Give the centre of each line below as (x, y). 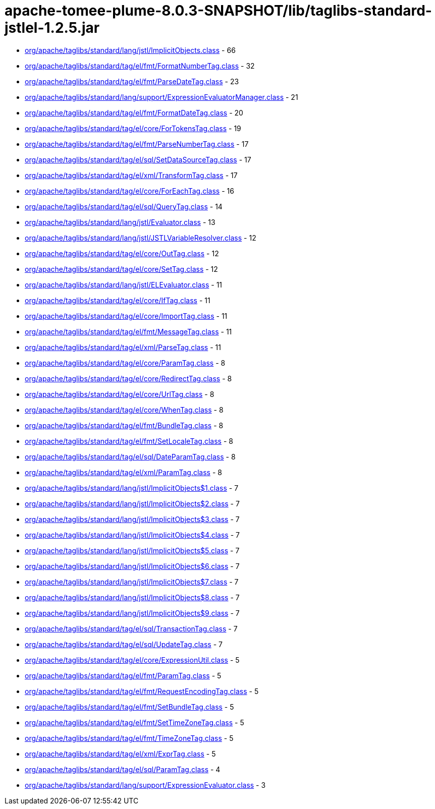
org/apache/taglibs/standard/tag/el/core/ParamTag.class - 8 (125, 363)
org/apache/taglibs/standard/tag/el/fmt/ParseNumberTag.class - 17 (137, 144)
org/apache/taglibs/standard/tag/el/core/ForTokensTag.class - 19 (133, 128)
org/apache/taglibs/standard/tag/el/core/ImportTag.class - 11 (126, 316)
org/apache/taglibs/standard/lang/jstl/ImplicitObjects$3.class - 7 (132, 519)
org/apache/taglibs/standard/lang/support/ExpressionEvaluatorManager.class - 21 (161, 97)
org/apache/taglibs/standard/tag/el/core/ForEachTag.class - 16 (129, 191)
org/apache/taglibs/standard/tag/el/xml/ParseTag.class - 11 (123, 347)
